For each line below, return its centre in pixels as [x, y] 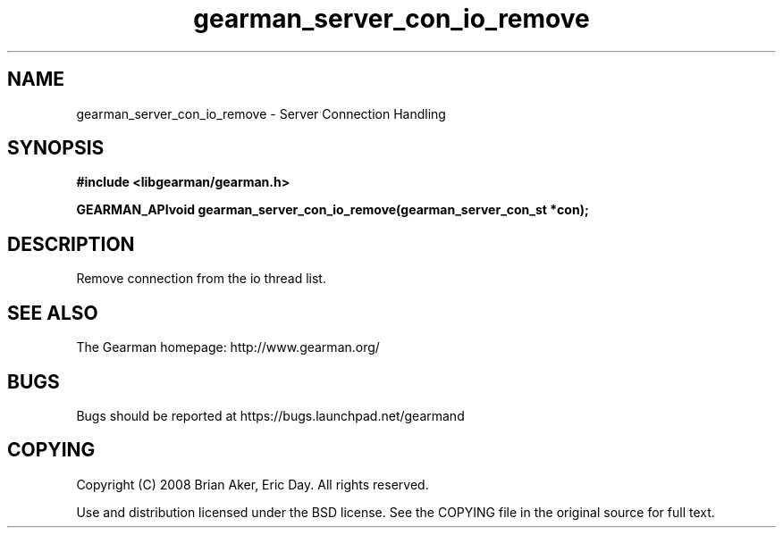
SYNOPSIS [56, 148]
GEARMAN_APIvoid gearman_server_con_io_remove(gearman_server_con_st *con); [333, 210]
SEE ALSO [53, 313]
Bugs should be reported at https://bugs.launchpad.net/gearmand [270, 415]
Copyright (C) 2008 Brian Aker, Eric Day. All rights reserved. [253, 484]
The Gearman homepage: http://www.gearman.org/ [228, 347]
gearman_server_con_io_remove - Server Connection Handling [261, 113]
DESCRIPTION [71, 244]
